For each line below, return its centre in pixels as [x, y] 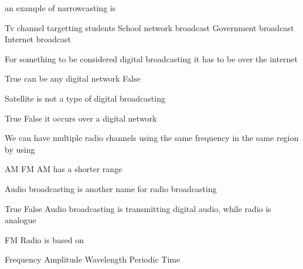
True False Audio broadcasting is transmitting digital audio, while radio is [138, 208]
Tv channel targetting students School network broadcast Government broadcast [149, 27]
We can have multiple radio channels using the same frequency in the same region [152, 138]
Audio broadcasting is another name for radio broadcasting [111, 188]
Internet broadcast [38, 39]
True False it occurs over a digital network [81, 118]
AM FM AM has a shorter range [64, 169]
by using [20, 149]
